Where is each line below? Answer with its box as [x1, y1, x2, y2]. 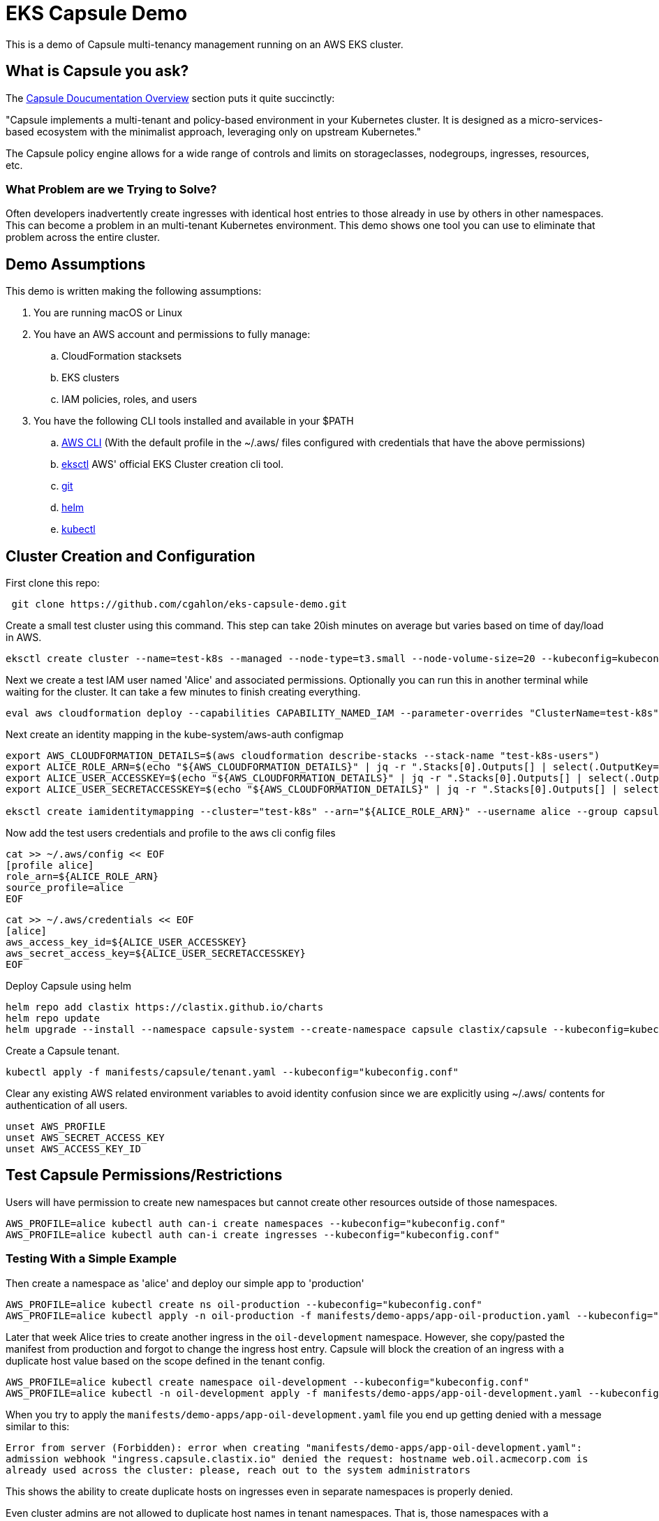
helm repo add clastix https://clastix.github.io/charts [6, 1001, 324, 1013]
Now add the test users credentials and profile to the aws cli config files [6, 827, 336, 839]
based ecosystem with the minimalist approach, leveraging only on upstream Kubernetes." [6, 125, 422, 138]
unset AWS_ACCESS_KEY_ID [6, 1143, 141, 1155]
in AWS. [6, 631, 42, 644]
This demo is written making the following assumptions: [6, 285, 262, 297]
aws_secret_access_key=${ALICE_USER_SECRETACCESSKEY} [6, 948, 306, 960]
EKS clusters [61, 372, 119, 384]
